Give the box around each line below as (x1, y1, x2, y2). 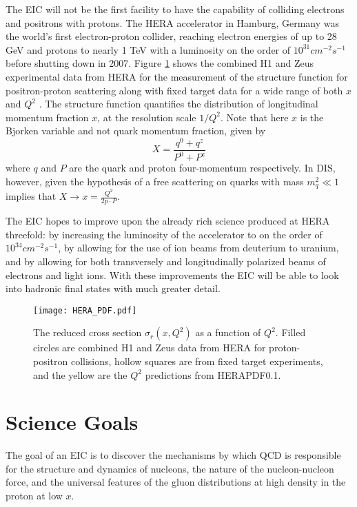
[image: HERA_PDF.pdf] (33, 305, 137, 315)
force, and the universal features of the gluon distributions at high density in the (6, 475, 346, 489)
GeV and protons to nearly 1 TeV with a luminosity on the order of (6, 42, 291, 56)
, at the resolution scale (97, 110, 196, 124)
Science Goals (6, 408, 139, 436)
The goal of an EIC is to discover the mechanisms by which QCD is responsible (6, 448, 341, 462)
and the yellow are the (33, 367, 127, 382)
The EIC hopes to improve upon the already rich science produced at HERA (6, 214, 330, 228)
